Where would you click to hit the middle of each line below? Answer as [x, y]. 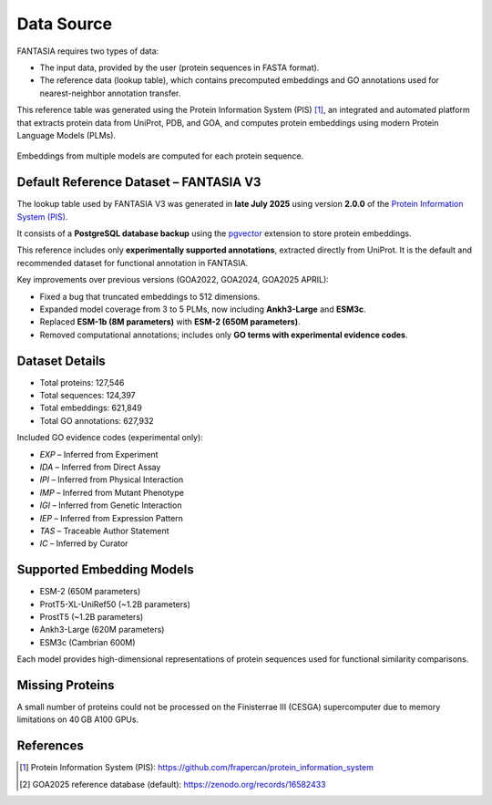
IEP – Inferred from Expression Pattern [112, 518]
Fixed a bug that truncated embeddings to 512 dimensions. [150, 296]
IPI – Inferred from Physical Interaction [112, 480]
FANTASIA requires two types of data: [88, 51]
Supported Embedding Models [106, 570]
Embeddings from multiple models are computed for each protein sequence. [160, 156]
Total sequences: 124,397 [87, 395]
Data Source [65, 24]
